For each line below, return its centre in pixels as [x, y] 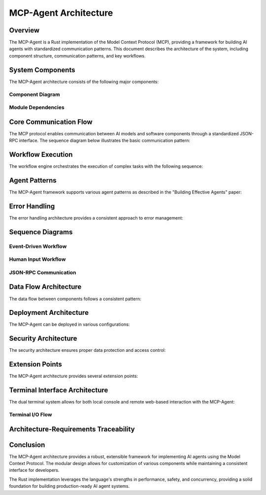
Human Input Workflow [37, 259]
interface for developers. [34, 470]
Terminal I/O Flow [31, 414]
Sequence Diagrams [41, 232]
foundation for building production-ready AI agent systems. [69, 486]
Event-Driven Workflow [38, 246]
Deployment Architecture [49, 313]
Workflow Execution [41, 154]
